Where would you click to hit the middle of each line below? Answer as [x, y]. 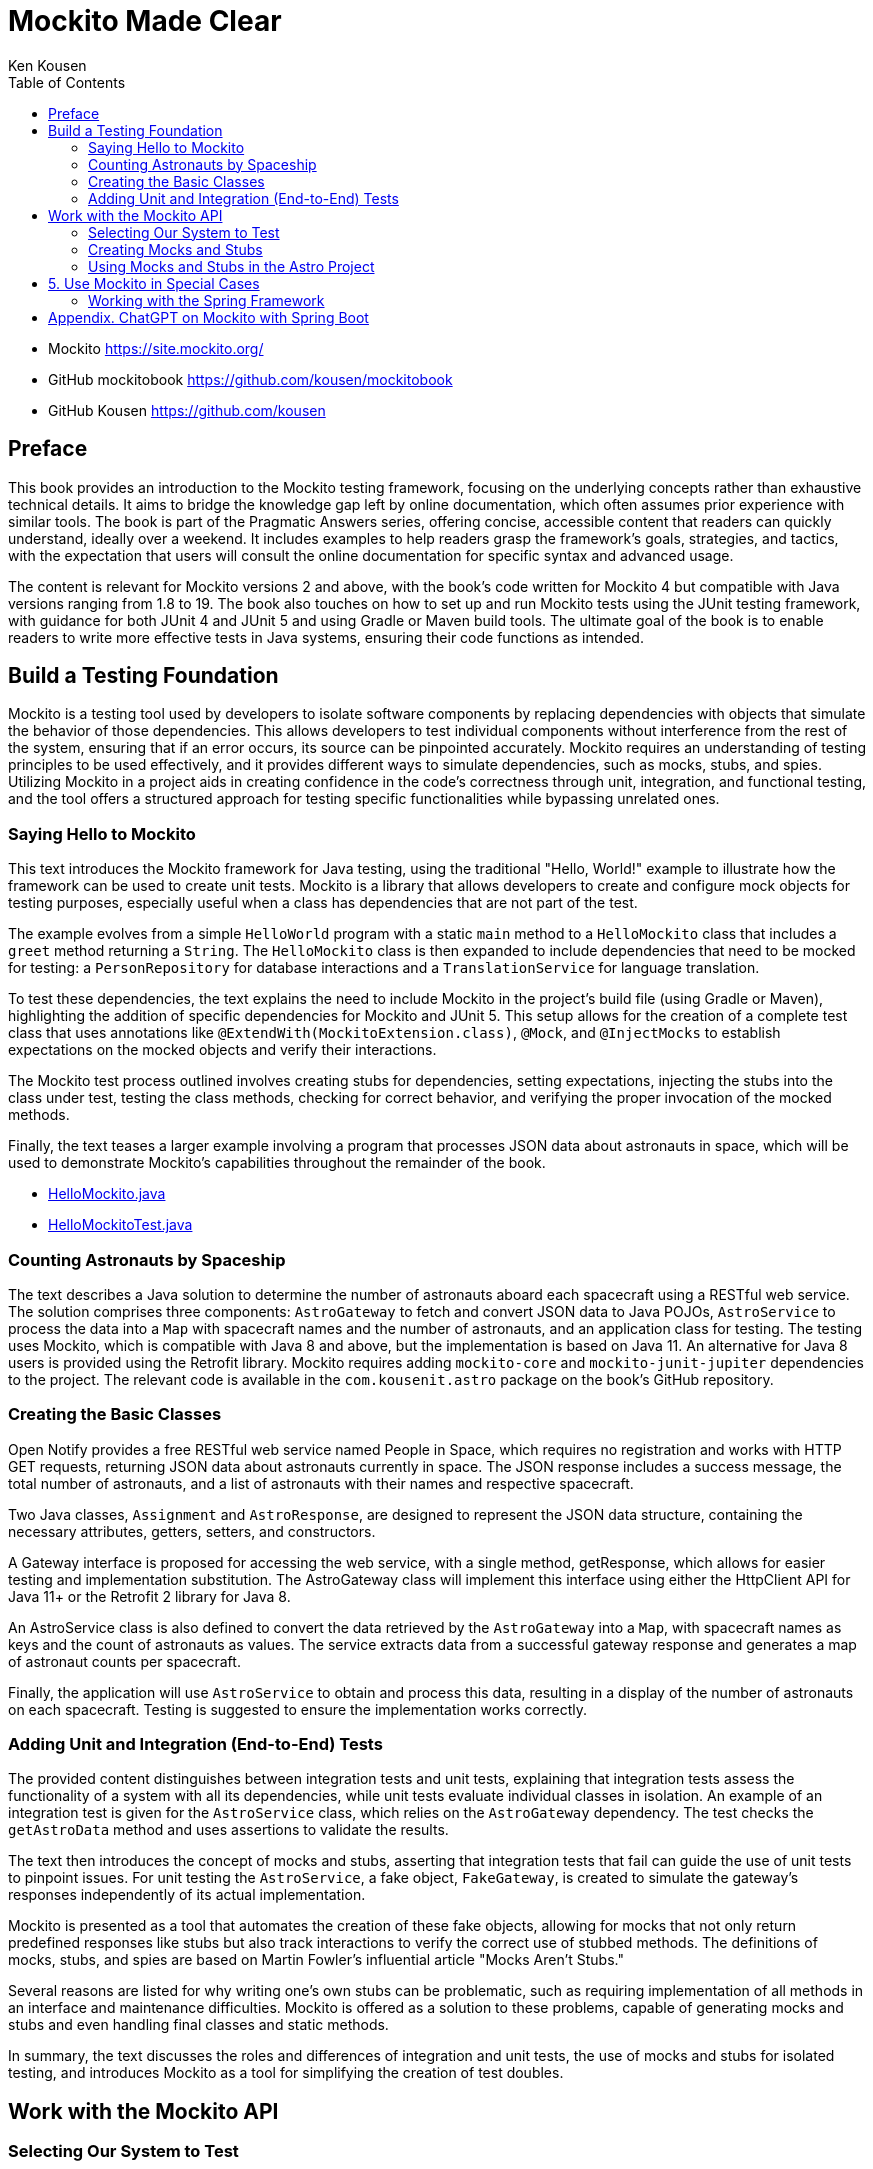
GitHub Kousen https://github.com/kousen [187, 410]
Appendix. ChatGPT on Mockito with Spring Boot [208, 317]
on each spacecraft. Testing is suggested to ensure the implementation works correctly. [298, 1709]
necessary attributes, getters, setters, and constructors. [192, 1531]
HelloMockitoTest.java [120, 1225]
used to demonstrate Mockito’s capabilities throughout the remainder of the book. [277, 1163]
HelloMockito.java [107, 1194]
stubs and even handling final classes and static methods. [198, 2025]
